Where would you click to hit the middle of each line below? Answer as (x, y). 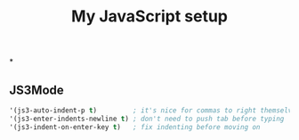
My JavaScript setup (149, 16)
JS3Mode (36, 90)
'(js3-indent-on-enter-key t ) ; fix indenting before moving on (135, 127)
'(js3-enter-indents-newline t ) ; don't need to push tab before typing (147, 119)
